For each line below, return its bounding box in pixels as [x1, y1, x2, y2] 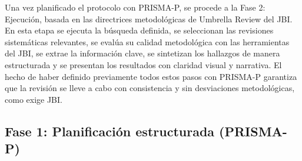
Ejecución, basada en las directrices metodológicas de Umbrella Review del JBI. [5, 12, 293, 25]
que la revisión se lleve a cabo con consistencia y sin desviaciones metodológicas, [5, 82, 295, 94]
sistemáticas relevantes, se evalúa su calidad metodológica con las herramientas [5, 35, 290, 48]
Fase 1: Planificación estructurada [5, 122, 215, 140]
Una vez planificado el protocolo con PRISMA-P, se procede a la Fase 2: [5, 1, 266, 13]
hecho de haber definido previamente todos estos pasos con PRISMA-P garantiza [5, 70, 297, 82]
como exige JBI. [5, 93, 62, 105]
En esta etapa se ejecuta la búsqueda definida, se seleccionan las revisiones [5, 24, 274, 36]
